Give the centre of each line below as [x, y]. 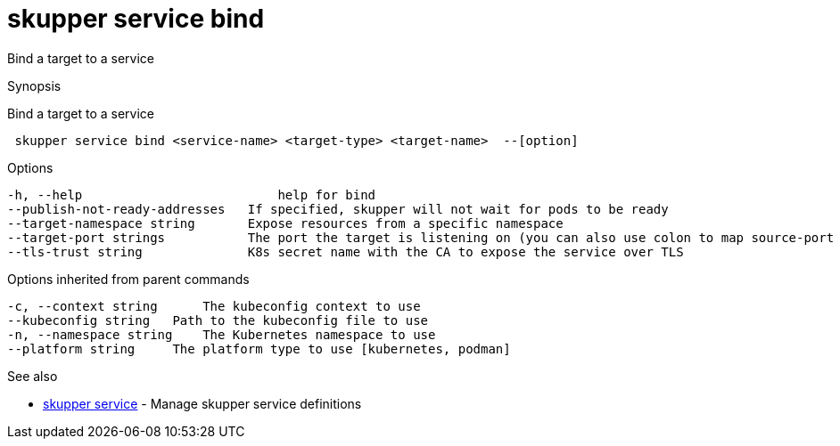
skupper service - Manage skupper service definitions [202, 403]
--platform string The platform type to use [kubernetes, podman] [259, 349]
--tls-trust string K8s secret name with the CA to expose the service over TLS [346, 251]
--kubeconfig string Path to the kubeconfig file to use [218, 320]
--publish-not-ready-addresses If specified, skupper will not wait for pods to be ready [338, 209]
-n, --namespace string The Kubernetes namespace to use [222, 334]
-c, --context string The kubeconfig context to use [214, 306]
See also [33, 376]
